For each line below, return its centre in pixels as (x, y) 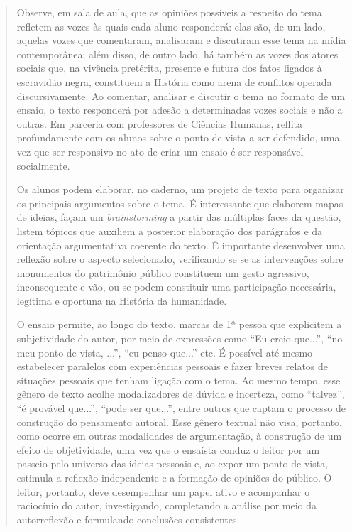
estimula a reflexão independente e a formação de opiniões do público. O (174, 477)
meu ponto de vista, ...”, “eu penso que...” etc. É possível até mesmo (165, 352)
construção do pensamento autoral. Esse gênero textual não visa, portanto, (179, 422)
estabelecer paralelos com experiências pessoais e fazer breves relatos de (172, 366)
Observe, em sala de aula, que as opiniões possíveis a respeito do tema (169, 12)
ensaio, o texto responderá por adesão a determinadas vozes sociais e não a (180, 110)
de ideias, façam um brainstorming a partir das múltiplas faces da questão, (179, 217)
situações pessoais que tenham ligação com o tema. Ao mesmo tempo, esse (178, 380)
